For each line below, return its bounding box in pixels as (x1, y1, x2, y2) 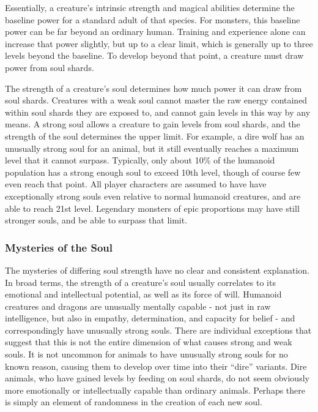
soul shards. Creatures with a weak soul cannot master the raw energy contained (5, 94, 308, 107)
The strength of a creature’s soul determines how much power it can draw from (5, 81, 302, 94)
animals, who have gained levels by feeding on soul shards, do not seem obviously (5, 372, 309, 384)
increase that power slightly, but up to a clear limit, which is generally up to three (5, 37, 313, 50)
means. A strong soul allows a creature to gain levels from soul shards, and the (5, 118, 300, 130)
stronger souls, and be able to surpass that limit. (5, 214, 188, 227)
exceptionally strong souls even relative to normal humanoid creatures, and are (5, 189, 301, 202)
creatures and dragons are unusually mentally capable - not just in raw (5, 299, 271, 312)
